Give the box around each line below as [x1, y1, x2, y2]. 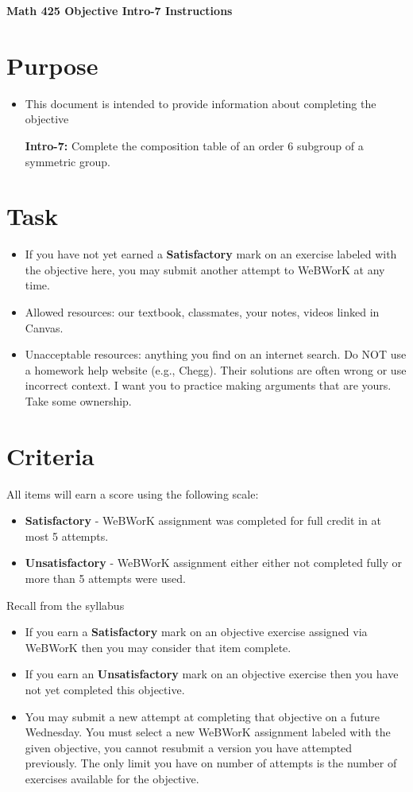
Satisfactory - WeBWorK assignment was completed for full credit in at [25, 512, 381, 529]
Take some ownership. [25, 392, 132, 409]
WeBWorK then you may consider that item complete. [25, 639, 291, 655]
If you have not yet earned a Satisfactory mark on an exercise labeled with [25, 246, 397, 262]
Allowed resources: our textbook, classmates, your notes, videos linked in [25, 304, 380, 320]
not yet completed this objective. [25, 681, 185, 698]
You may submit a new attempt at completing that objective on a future [25, 708, 380, 724]
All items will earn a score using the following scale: [6, 485, 259, 502]
